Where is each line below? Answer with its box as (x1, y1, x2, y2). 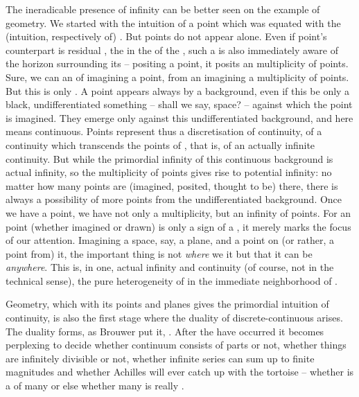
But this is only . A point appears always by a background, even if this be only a (6, 83, 350, 98)
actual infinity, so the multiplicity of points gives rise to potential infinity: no (6, 165, 332, 179)
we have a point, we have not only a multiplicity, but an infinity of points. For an (6, 205, 351, 220)
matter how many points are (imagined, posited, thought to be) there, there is (6, 178, 338, 193)
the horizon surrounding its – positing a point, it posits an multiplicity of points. (6, 56, 349, 71)
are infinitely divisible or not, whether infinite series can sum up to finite (6, 351, 315, 365)
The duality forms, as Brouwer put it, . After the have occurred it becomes (6, 324, 324, 338)
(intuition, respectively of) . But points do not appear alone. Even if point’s (6, 29, 327, 44)
